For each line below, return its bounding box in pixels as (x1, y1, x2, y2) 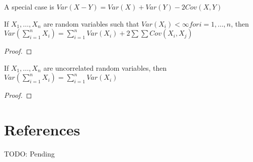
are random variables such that (43, 18, 139, 29)
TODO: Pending (4, 148, 55, 159)
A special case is (4, 2, 54, 12)
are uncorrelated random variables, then (43, 62, 167, 73)
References (4, 119, 80, 140)
